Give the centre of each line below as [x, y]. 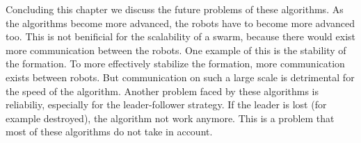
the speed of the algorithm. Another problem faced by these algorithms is [162, 91]
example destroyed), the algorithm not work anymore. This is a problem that [170, 118]
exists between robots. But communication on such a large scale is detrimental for [180, 77]
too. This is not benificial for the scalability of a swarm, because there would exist [181, 36]
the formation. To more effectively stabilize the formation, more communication [175, 64]
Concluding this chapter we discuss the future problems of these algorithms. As [175, 9]
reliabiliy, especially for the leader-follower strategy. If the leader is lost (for [166, 104]
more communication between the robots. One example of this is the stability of [176, 50]
